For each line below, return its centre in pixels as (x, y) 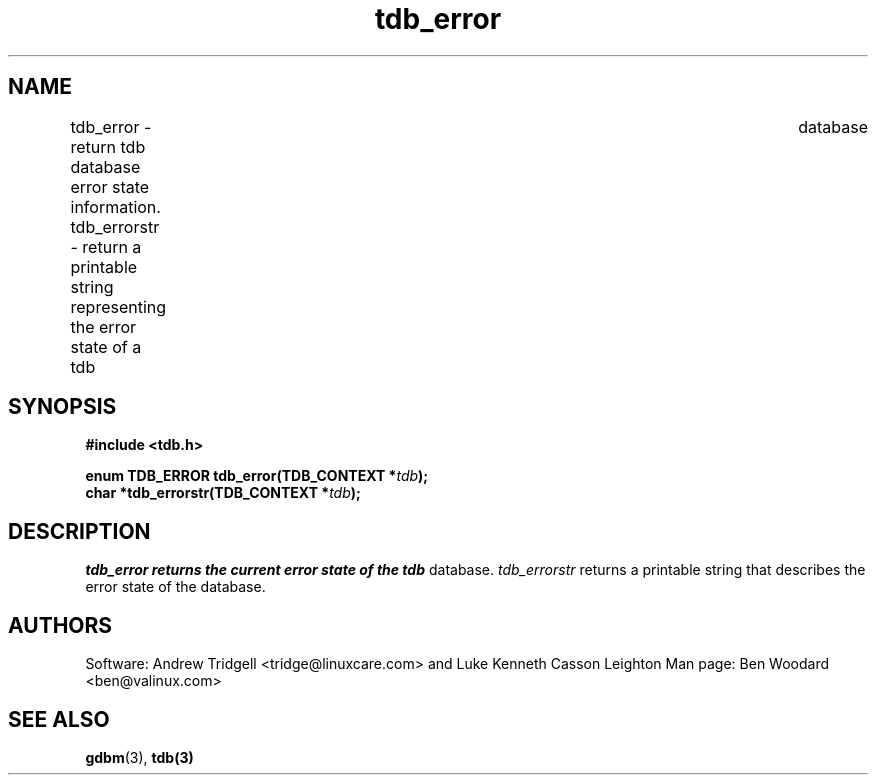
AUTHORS (60, 625)
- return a (106, 246)
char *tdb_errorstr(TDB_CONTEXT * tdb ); (223, 493)
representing (118, 306)
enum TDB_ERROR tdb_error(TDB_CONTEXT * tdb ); (257, 476)
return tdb (108, 146)
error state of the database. (175, 587)
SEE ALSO (59, 719)
